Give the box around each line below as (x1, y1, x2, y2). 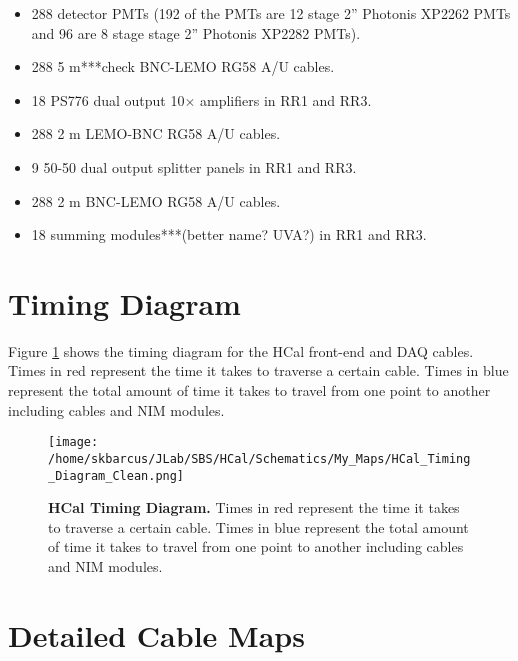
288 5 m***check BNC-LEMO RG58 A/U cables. (31, 56, 335, 77)
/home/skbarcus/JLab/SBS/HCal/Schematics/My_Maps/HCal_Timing (48, 451, 471, 466)
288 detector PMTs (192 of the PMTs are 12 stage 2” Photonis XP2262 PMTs (31, 3, 511, 23)
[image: (48, 435, 99, 450)
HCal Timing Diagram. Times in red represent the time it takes (48, 497, 460, 518)
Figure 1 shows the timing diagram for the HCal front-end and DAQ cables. (8, 340, 474, 361)
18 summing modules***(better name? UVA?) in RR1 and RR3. (31, 224, 427, 245)
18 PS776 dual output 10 (31, 89, 185, 110)
